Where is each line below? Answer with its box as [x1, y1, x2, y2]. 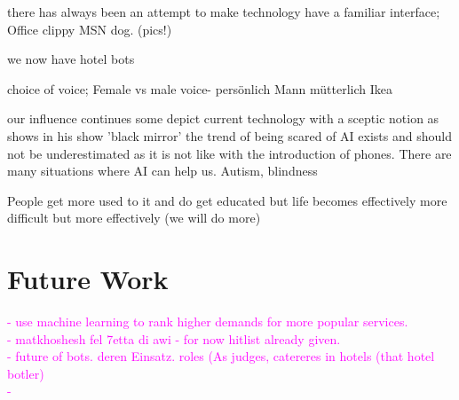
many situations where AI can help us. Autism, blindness [7, 161, 318, 180]
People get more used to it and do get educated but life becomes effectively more [7, 191, 447, 209]
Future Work [7, 261, 169, 297]
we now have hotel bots [7, 50, 135, 68]
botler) [7, 364, 44, 382]
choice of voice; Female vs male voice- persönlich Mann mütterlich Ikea [7, 79, 392, 98]
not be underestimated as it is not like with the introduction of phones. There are [7, 144, 452, 162]
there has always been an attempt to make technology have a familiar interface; [7, 3, 440, 20]
